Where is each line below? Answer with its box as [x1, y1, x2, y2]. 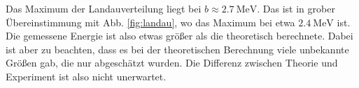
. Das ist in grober [257, 1, 335, 15]
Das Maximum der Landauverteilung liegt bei [6, 1, 202, 15]
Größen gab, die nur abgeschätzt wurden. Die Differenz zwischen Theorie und [6, 55, 338, 70]
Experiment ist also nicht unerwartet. [6, 69, 167, 83]
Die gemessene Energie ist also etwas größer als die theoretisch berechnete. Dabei [6, 28, 353, 43]
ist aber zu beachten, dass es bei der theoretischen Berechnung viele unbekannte [6, 42, 349, 56]
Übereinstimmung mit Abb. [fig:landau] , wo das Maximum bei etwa [6, 15, 295, 29]
